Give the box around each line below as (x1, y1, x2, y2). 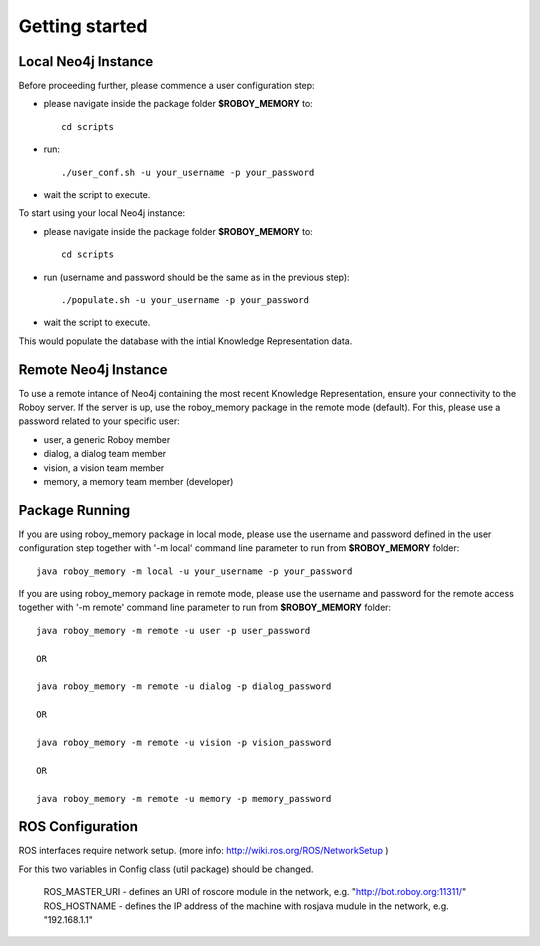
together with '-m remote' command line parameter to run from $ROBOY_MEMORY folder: (18, 601, 392, 614)
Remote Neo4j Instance (18, 361, 168, 378)
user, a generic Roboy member (43, 433, 171, 445)
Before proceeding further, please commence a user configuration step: (18, 80, 315, 92)
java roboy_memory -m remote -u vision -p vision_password (36, 736, 332, 748)
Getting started (18, 15, 148, 37)
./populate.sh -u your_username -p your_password (61, 294, 310, 305)
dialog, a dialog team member (43, 448, 167, 460)
